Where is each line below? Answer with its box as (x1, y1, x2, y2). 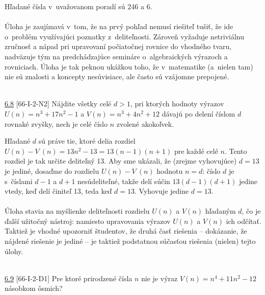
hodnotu (156, 165, 183, 176)
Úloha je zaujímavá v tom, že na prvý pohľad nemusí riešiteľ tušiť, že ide (5, 21, 233, 32)
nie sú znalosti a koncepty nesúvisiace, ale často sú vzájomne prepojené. (5, 71, 229, 82)
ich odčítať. (226, 215, 261, 226)
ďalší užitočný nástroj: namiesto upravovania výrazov (5, 215, 171, 226)
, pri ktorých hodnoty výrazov (130, 98, 224, 109)
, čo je (242, 206, 261, 216)
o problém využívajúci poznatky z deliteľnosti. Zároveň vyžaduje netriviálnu (5, 31, 245, 41)
